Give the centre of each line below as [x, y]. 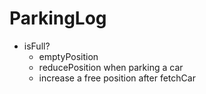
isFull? [37, 46]
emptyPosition [68, 56]
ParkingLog [58, 18]
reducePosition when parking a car [111, 67]
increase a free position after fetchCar [117, 78]
